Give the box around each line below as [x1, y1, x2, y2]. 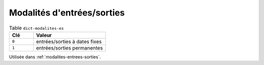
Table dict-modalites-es [9, 24, 64, 31]
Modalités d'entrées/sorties [9, 7, 125, 18]
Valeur [36, 32, 52, 38]
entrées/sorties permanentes [36, 44, 103, 51]
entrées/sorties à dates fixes [36, 38, 102, 45]
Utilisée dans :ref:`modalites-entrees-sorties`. [9, 54, 101, 60]
